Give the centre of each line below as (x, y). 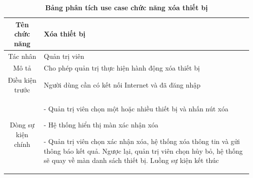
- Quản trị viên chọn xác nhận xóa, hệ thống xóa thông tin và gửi (142, 141)
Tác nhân (22, 56)
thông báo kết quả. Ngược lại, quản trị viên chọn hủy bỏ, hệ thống (143, 151)
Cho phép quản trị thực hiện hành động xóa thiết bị (122, 68)
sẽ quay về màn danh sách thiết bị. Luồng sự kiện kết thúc (131, 160)
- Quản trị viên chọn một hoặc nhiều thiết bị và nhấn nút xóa (136, 108)
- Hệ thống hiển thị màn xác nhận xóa (101, 125)
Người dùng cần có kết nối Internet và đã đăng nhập (122, 85)
